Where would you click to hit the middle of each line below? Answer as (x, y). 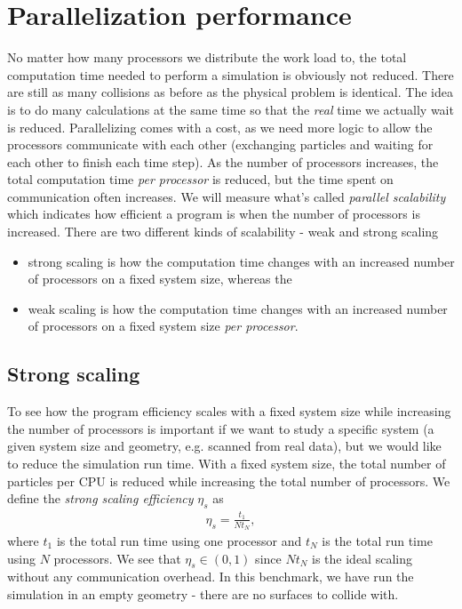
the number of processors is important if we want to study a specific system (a (221, 428)
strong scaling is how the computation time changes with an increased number (241, 261)
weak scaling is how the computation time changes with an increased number (238, 308)
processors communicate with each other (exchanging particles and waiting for (220, 144)
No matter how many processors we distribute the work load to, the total (207, 57)
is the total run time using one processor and (179, 540)
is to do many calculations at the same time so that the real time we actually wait (231, 109)
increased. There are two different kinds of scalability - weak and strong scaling (223, 232)
